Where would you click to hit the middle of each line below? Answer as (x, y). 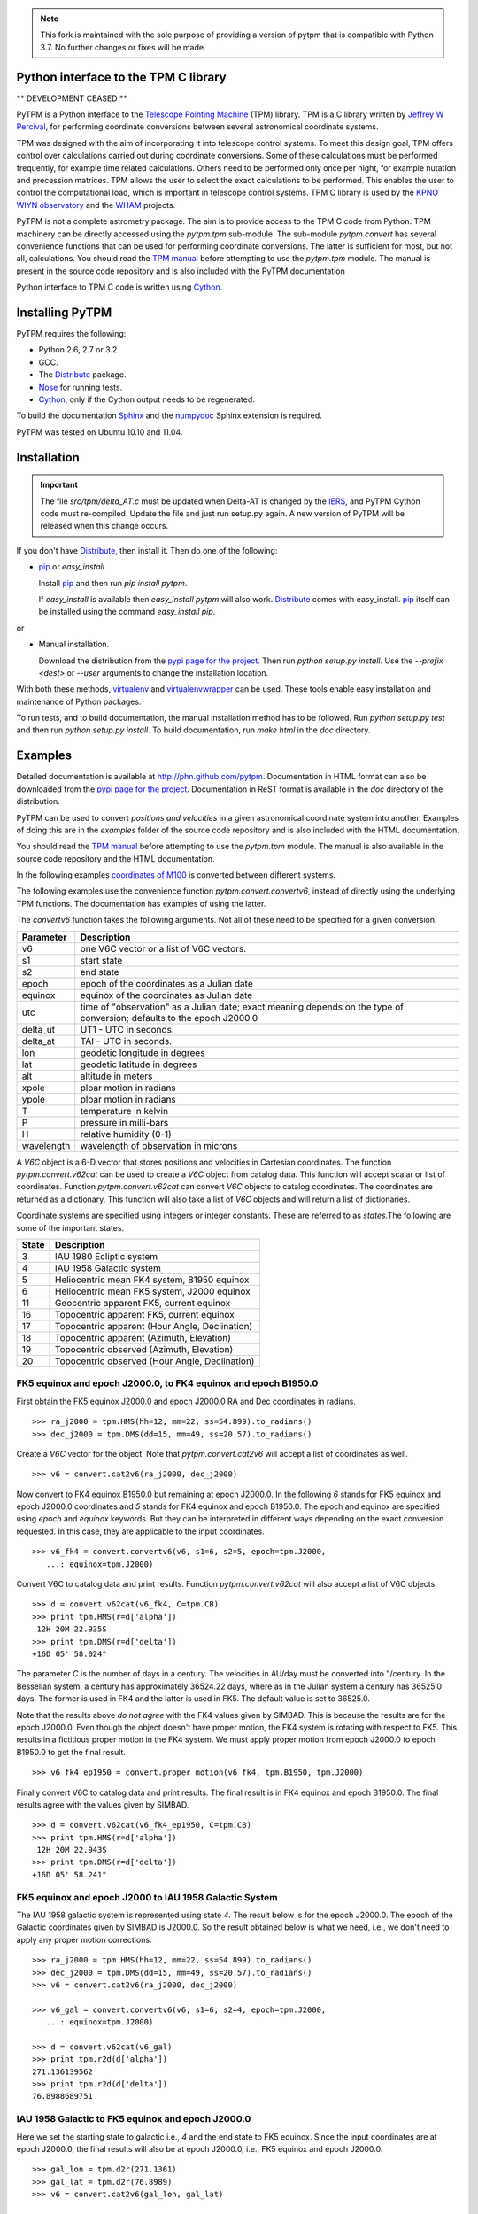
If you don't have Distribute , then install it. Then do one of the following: (147, 550)
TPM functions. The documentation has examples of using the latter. (141, 903)
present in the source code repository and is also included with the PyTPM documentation (181, 271)
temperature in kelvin (124, 1111)
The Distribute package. (82, 375)
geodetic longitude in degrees (143, 1052)
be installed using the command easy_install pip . (127, 612)
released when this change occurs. (104, 526)
